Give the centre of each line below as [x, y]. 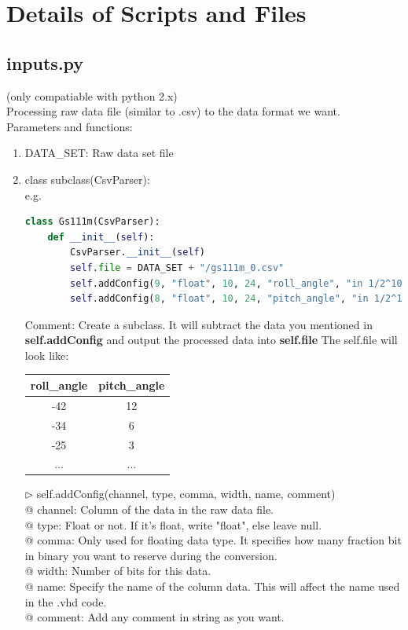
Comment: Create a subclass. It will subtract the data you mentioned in [198, 324]
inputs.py [45, 62]
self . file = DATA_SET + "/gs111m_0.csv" [177, 267]
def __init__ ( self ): [101, 237]
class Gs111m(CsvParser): [92, 222]
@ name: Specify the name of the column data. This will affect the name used [212, 586]
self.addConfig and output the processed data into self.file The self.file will [211, 340]
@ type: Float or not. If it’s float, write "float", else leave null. [173, 524]
